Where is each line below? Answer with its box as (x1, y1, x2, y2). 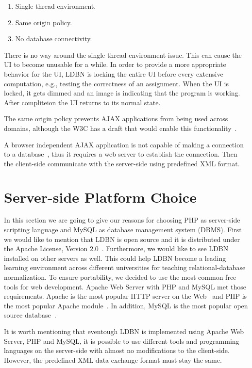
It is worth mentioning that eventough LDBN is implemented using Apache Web (4, 326, 244, 336)
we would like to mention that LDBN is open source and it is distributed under (4, 234, 240, 244)
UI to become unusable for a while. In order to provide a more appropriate (4, 59, 226, 69)
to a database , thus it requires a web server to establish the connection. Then (4, 149, 237, 159)
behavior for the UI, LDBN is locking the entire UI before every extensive (4, 68, 223, 79)
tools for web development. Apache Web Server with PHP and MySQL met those (4, 281, 247, 291)
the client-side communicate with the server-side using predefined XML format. (4, 158, 240, 168)
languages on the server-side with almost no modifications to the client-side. (4, 345, 230, 355)
